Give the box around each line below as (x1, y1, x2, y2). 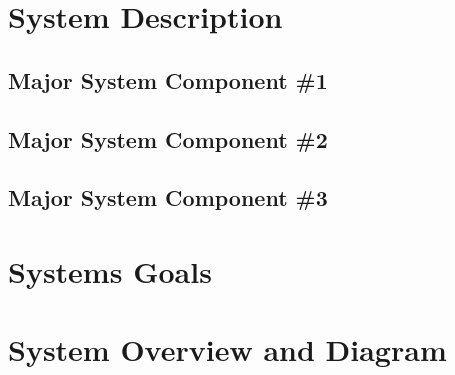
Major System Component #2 (8, 123, 328, 154)
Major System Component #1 (8, 64, 328, 95)
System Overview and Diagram (8, 329, 447, 370)
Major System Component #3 (8, 182, 328, 213)
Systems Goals (8, 250, 212, 291)
